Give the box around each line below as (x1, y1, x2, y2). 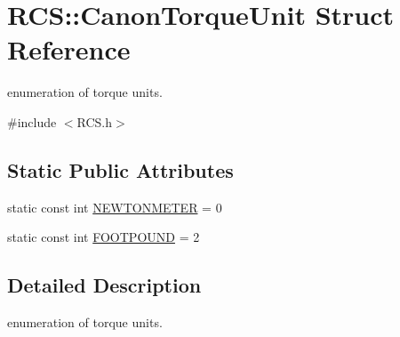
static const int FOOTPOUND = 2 (7, 228, 200, 246)
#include (7, 112, 57, 131)
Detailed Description (7, 271, 202, 299)
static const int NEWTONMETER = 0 (7, 197, 222, 216)
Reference (7, 31, 131, 68)
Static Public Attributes (7, 156, 234, 183)
